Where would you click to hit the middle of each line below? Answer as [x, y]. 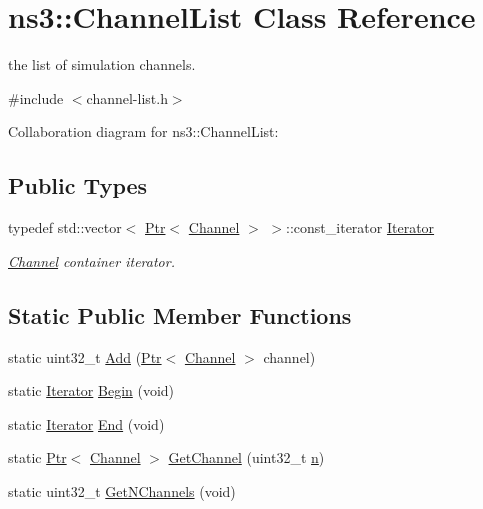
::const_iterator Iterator [360, 227]
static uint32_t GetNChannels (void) [122, 490]
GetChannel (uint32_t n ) [246, 457]
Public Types [78, 185]
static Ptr [37, 457]
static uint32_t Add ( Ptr [85, 356]
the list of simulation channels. [102, 64]
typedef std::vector [65, 227]
